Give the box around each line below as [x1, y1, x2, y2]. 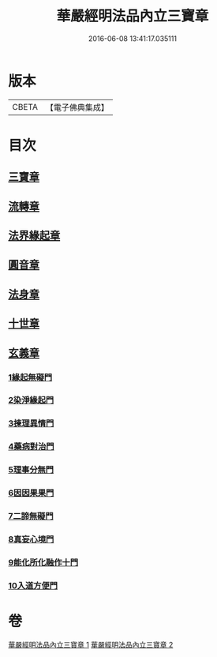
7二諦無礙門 [8, 511, 54, 522]
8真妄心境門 [8, 534, 54, 545]
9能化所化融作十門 [8, 557, 79, 568]
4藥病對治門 [8, 441, 54, 452]
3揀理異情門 [8, 418, 54, 429]
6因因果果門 [8, 487, 54, 498]
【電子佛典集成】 [45, 102, 109, 113]
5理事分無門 [8, 464, 54, 475]
